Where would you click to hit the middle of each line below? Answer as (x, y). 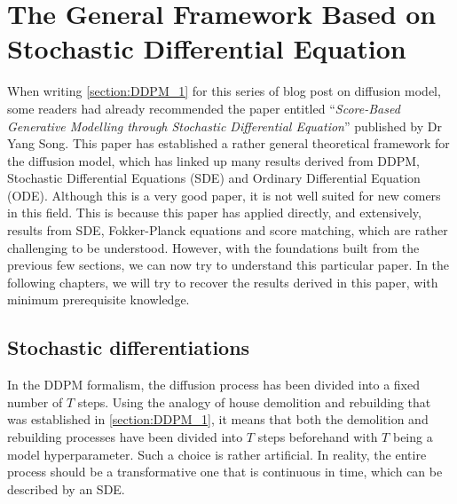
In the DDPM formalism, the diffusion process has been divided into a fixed (214, 385)
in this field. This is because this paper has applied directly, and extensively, (214, 213)
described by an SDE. (66, 488)
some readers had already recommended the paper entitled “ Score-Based (204, 108)
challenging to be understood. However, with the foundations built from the (213, 247)
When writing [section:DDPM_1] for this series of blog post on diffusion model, (224, 91)
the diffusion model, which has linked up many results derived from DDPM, (213, 160)
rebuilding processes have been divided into (125, 437)
